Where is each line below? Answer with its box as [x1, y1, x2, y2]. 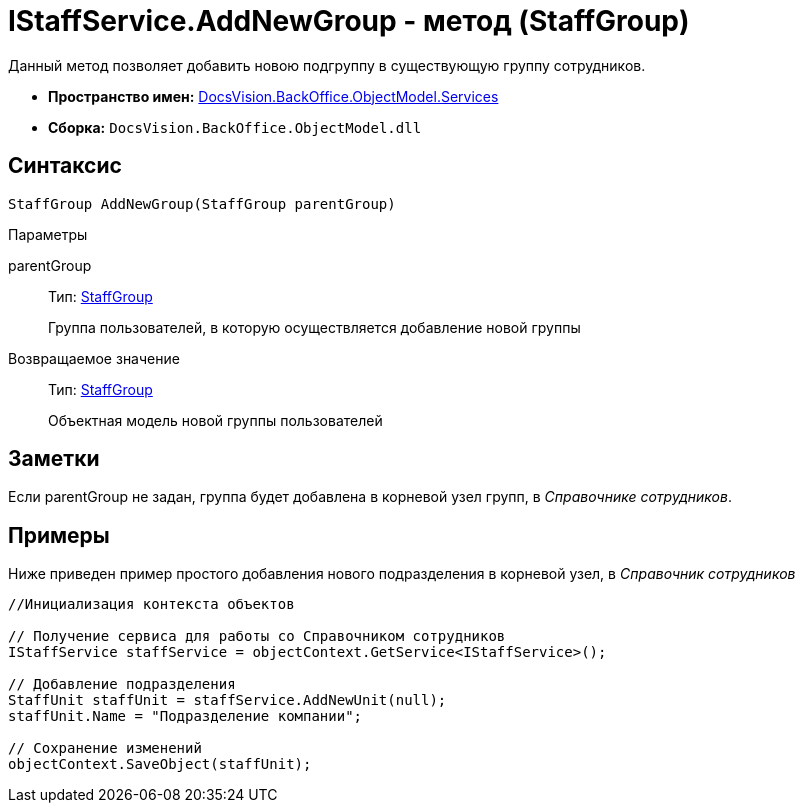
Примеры [8, 522, 110, 548]
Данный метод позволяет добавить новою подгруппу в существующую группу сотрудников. [8, 56, 646, 74]
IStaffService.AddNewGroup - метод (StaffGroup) [8, 4, 690, 38]
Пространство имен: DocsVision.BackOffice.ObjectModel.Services [48, 87, 499, 105]
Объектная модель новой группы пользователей [48, 411, 383, 429]
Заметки [8, 446, 100, 472]
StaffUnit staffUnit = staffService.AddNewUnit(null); [8, 692, 447, 709]
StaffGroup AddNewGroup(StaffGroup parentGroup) [8, 195, 396, 212]
